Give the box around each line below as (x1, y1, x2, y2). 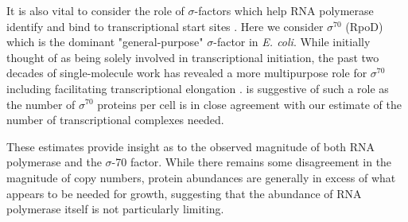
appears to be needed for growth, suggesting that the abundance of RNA (6, 185, 362, 201)
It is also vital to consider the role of (6, 2, 185, 18)
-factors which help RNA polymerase (194, 2, 374, 18)
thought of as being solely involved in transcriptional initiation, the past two (6, 49, 379, 65)
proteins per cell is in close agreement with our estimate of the (97, 95, 402, 112)
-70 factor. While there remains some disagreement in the (111, 154, 392, 170)
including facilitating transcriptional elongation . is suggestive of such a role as (6, 80, 389, 96)
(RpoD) (345, 18, 383, 34)
